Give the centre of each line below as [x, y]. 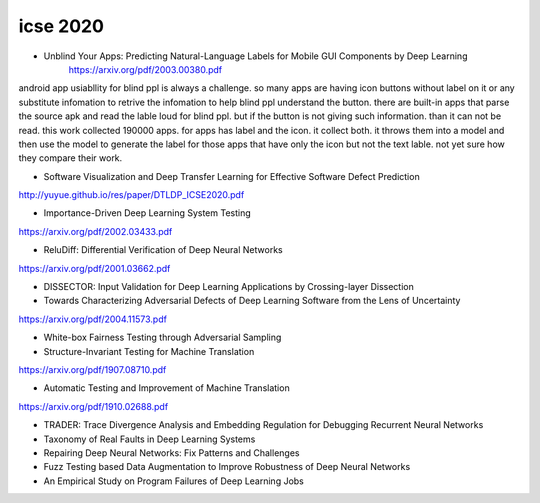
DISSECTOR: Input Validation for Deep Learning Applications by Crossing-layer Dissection [228, 287]
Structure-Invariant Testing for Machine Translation [149, 351]
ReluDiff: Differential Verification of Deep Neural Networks [163, 250]
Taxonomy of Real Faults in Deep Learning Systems [149, 439]
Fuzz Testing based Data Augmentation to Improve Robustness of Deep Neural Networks [227, 467]
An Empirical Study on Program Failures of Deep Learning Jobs [174, 481]
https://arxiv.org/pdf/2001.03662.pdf [94, 268]
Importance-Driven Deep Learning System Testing [147, 213]
